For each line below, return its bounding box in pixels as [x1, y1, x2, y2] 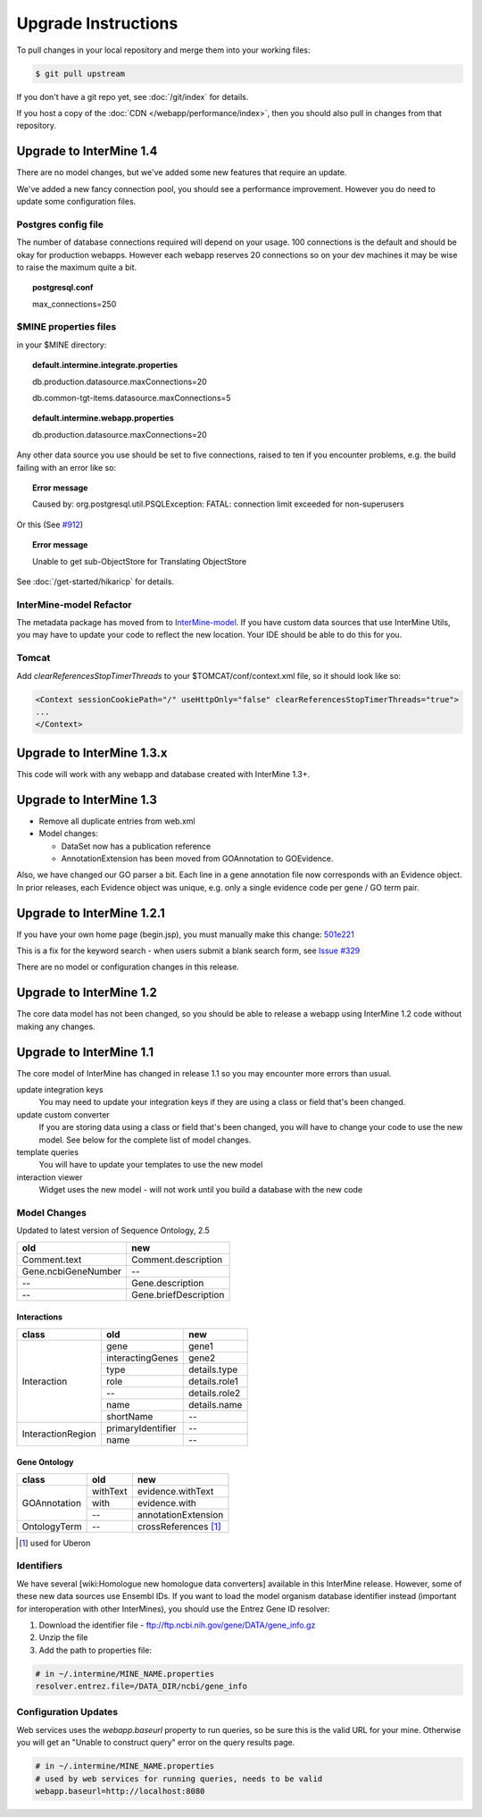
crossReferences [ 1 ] [137, 1520, 222, 1532]
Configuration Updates [16, 1706, 119, 1719]
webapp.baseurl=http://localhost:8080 [35, 1787, 205, 1796]
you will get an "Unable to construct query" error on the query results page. [16, 1737, 295, 1748]
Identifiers [16, 1560, 62, 1572]
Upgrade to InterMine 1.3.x [16, 745, 168, 760]
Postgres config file [16, 218, 104, 230]
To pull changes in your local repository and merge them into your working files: [16, 45, 312, 55]
